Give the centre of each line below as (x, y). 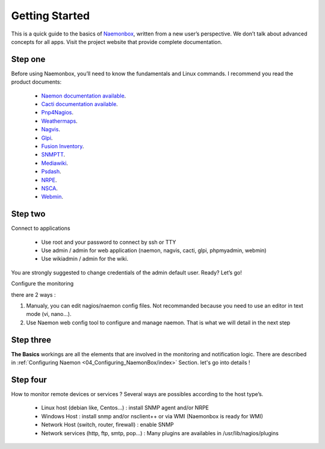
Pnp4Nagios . (57, 113)
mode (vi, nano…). (49, 314)
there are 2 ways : (33, 294)
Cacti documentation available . (80, 104)
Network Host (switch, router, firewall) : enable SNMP (107, 425)
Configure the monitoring (42, 283)
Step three (31, 340)
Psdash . (51, 172)
